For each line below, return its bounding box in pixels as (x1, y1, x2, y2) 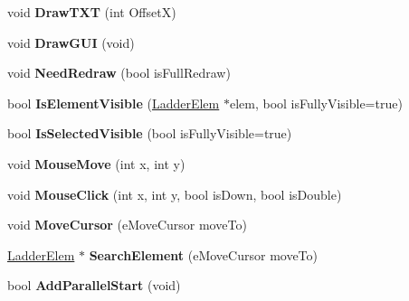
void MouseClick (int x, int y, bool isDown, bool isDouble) (7, 184, 342, 203)
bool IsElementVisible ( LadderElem (7, 93, 220, 112)
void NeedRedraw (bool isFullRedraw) (7, 63, 231, 82)
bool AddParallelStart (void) (7, 276, 181, 295)
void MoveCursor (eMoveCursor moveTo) (7, 215, 247, 234)
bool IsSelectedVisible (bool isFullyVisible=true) (7, 124, 292, 143)
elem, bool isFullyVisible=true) (229, 93, 403, 112)
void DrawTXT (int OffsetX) (7, 3, 176, 21)
